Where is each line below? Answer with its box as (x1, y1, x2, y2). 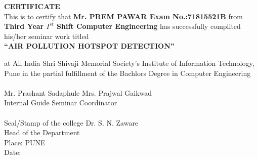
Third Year (4, 21, 44, 31)
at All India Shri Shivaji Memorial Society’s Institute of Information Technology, (4, 57, 254, 68)
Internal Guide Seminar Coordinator (4, 97, 117, 108)
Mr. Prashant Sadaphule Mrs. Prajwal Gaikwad (4, 87, 152, 98)
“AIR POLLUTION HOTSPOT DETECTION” (4, 41, 175, 51)
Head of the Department (4, 127, 80, 138)
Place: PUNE (4, 137, 46, 147)
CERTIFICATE (4, 1, 60, 11)
